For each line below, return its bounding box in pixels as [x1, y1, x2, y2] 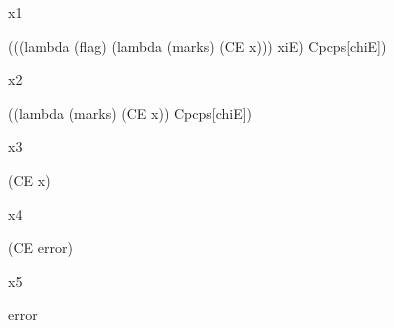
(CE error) [8, 237, 73, 258]
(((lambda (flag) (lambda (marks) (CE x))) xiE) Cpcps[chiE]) [8, 35, 387, 56]
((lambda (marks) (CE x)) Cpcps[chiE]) [8, 102, 253, 123]
